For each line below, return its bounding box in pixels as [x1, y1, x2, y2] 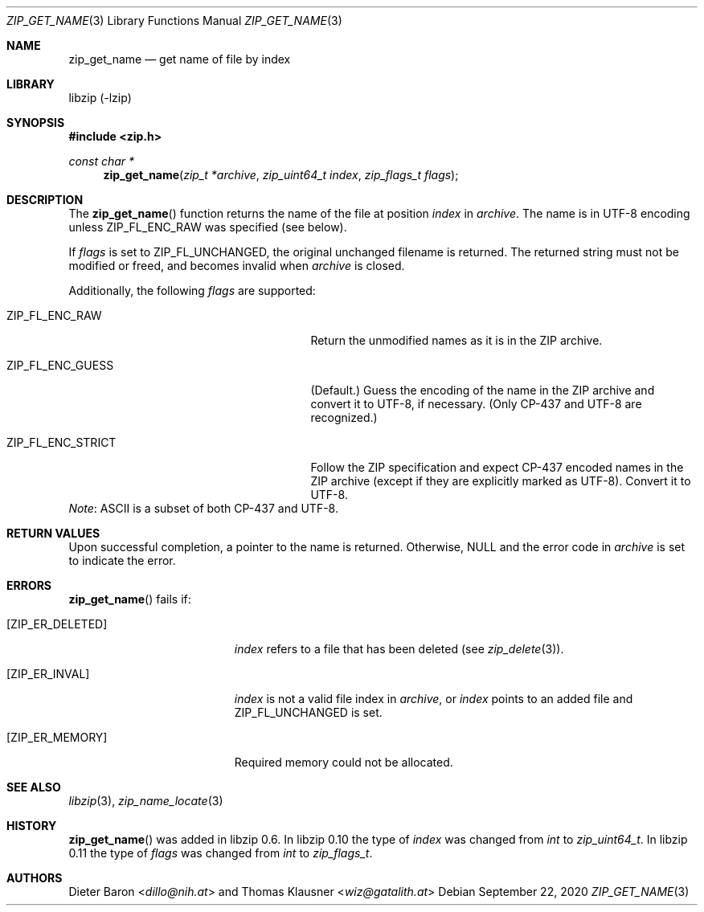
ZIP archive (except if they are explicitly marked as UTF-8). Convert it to [310, 474, 691, 488]
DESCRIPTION [6, 193, 84, 207]
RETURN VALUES [6, 526, 100, 540]
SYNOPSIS [6, 116, 65, 129]
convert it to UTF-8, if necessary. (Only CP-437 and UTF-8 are [310, 397, 642, 411]
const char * [68, 154, 135, 168]
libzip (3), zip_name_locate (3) [68, 794, 223, 808]
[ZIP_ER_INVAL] [6, 667, 90, 681]
